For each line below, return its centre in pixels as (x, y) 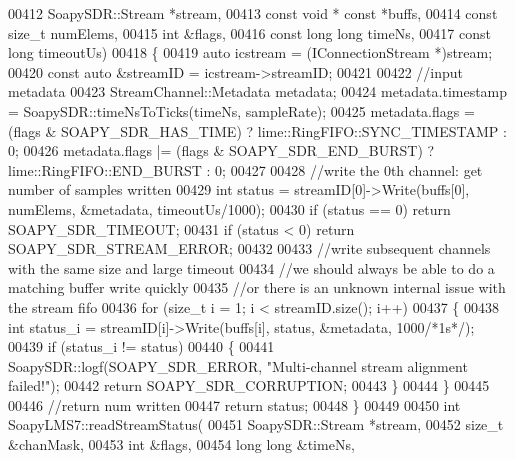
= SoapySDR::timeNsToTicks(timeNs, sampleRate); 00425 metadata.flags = (241, 110)
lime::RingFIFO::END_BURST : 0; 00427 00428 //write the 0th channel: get (245, 169)
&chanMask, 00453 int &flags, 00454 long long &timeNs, (181, 444)
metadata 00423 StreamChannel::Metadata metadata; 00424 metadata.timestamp (258, 91)
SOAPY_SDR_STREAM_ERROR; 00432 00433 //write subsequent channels (249, 248)
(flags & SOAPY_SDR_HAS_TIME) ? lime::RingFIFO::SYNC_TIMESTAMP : (257, 130)
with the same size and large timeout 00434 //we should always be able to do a (251, 267)
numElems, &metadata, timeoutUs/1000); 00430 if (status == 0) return (229, 208)
